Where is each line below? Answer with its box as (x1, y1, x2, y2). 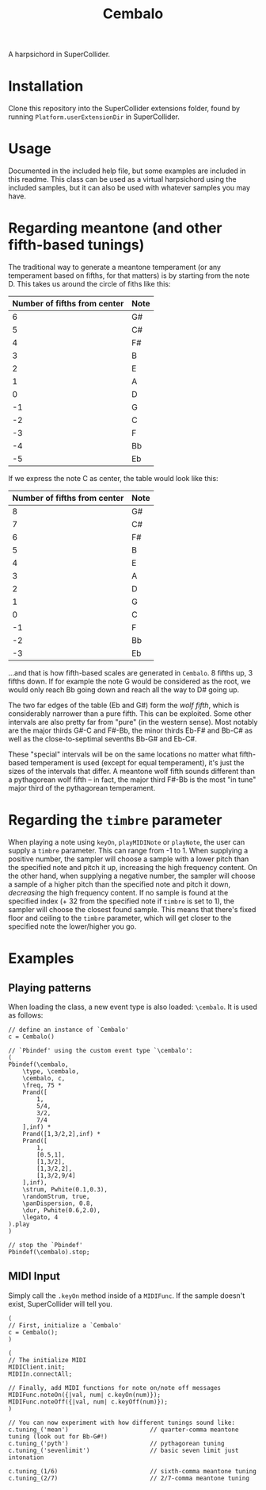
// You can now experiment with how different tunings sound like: (8, 1419, 236, 1426)
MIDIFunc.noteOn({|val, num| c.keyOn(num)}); (8, 1391, 161, 1399)
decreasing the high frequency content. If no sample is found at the (8, 887, 229, 897)
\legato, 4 (22, 1213, 59, 1221)
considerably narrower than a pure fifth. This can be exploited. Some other (8, 709, 252, 718)
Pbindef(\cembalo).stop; (8, 1248, 90, 1256)
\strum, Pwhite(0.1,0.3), (22, 1185, 108, 1193)
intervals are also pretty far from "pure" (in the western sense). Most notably (8, 718, 258, 726)
